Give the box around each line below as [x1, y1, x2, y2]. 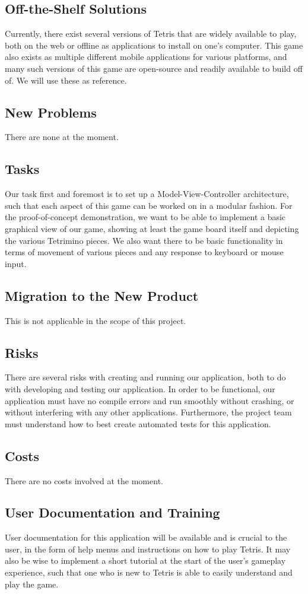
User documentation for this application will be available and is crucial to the [5, 531, 287, 544]
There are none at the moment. [5, 131, 119, 143]
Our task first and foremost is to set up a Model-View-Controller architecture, [5, 188, 289, 200]
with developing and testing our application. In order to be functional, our [5, 382, 275, 395]
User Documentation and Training [5, 503, 220, 522]
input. [5, 257, 27, 269]
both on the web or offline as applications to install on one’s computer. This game [5, 39, 303, 51]
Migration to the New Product [5, 286, 199, 304]
